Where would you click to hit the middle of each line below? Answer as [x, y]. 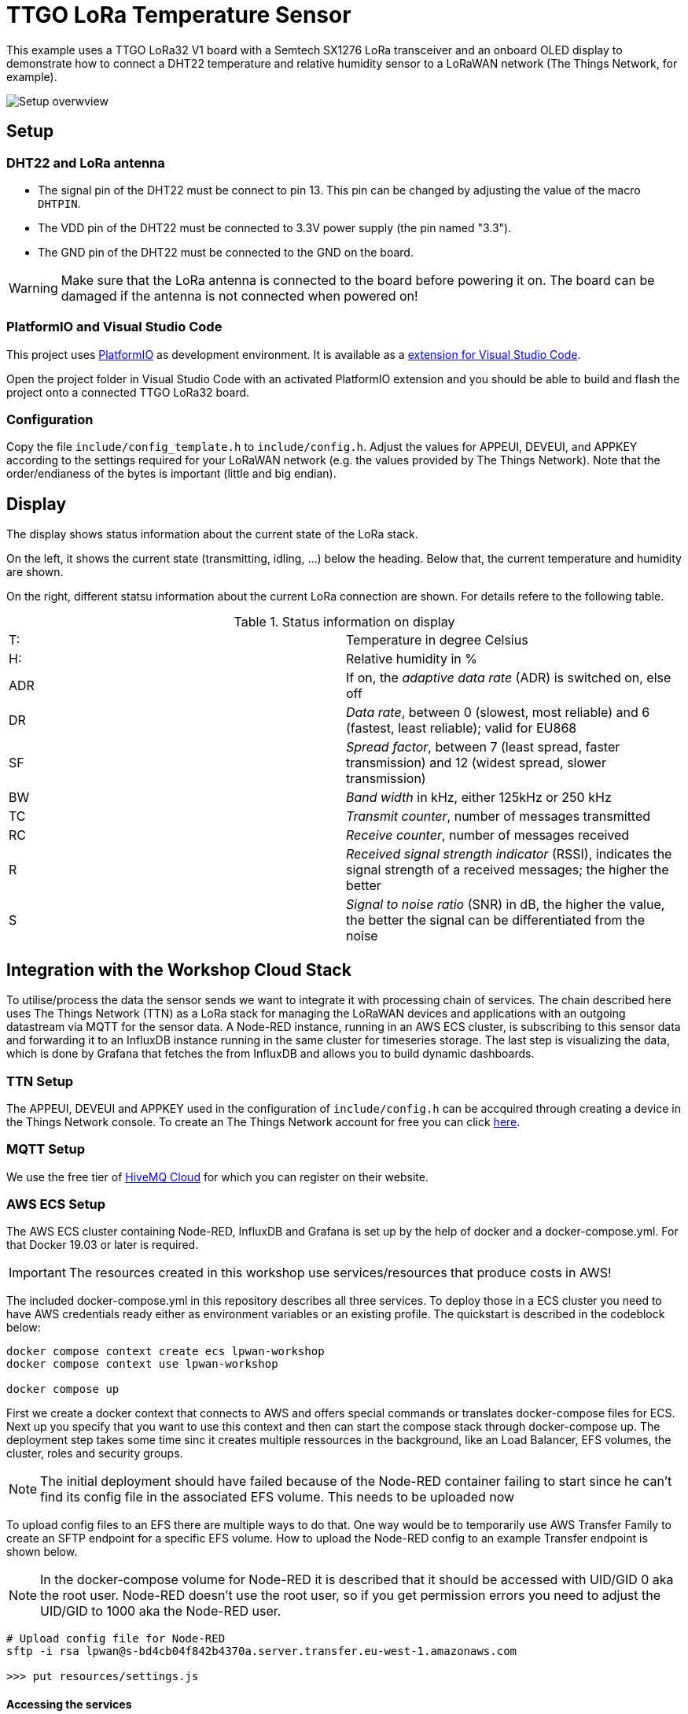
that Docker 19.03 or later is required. [103, 1245]
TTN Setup [40, 1081]
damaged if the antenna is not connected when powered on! [239, 296]
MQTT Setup [46, 1149]
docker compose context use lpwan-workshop [142, 1364]
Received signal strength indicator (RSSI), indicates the [509, 854]
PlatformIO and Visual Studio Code [114, 327]
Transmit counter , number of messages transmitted [499, 816]
